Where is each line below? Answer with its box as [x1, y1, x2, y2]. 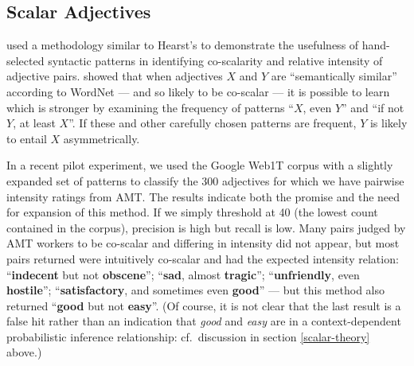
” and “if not [342, 99, 404, 115]
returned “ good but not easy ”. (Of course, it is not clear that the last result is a [6, 297, 401, 313]
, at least [13, 115, 56, 131]
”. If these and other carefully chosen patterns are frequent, [68, 115, 357, 131]
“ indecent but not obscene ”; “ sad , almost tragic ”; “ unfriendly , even [6, 266, 360, 282]
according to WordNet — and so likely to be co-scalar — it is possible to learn [6, 83, 390, 99]
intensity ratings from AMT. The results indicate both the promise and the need [6, 188, 400, 204]
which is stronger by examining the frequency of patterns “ [6, 99, 294, 115]
